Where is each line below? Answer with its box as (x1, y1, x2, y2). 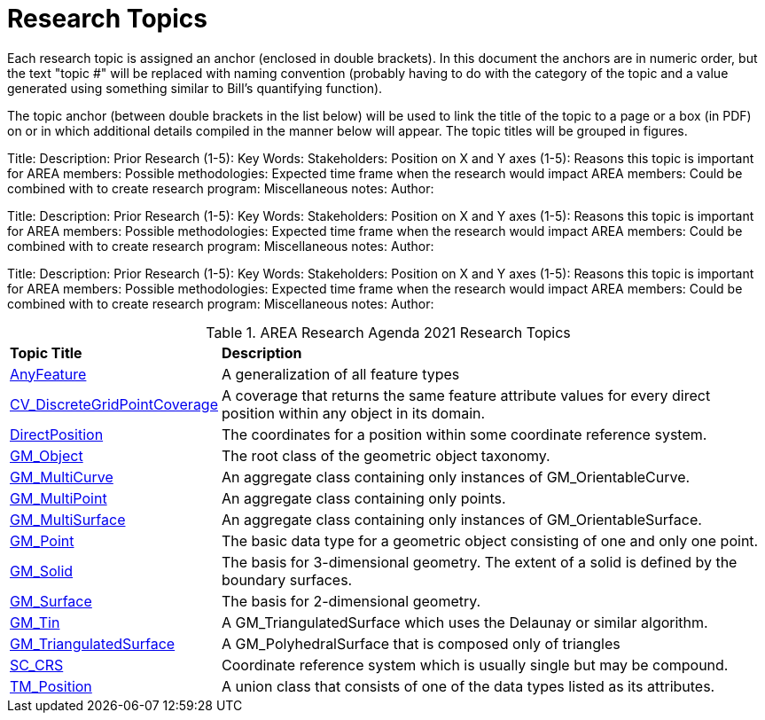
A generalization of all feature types (222, 364, 460, 383)
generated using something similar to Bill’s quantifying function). (7, 80, 383, 96)
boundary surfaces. (222, 570, 353, 589)
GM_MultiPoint (10, 489, 107, 507)
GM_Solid (10, 561, 74, 580)
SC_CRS (10, 655, 64, 674)
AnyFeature (10, 364, 87, 383)
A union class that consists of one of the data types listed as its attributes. (222, 677, 715, 695)
